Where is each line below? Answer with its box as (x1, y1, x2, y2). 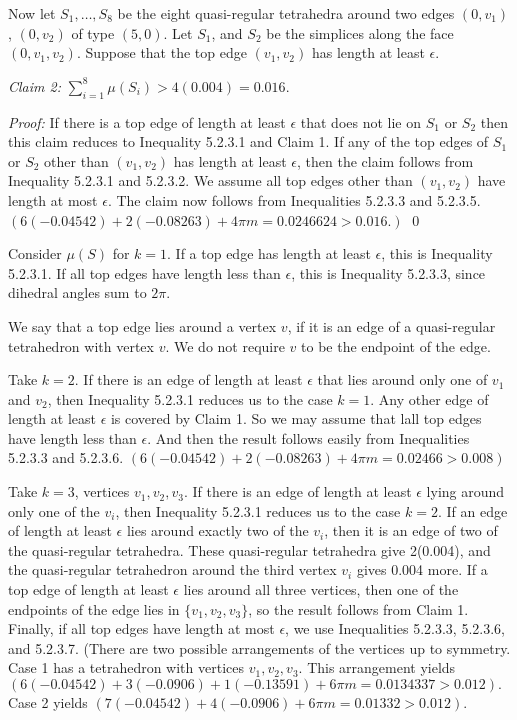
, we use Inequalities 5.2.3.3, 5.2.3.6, (285, 618, 505, 639)
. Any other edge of (370, 388, 489, 409)
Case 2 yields (8, 692, 88, 713)
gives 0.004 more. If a (356, 559, 488, 580)
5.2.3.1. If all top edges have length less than (8, 262, 281, 283)
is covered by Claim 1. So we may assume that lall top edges (110, 408, 482, 429)
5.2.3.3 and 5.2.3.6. (8, 447, 124, 468)
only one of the (8, 500, 100, 521)
